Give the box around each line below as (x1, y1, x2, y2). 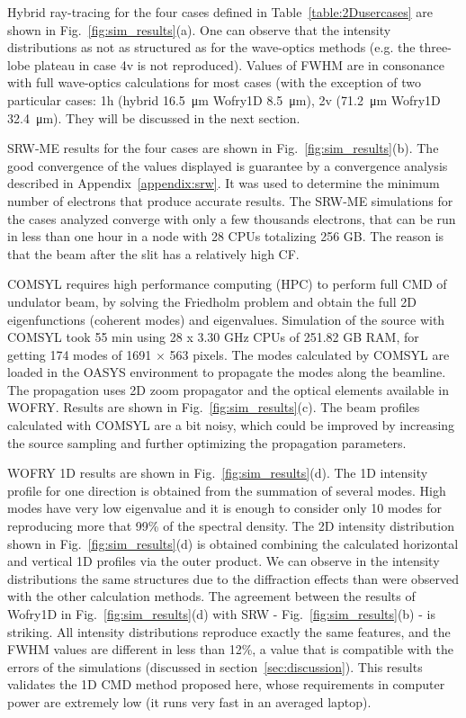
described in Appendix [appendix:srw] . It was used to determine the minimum (7, 174, 440, 193)
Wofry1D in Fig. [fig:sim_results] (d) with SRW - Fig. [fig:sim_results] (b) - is (7, 605, 435, 623)
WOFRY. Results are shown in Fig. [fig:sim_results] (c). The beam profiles (7, 398, 420, 417)
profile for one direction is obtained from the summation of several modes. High (7, 480, 446, 499)
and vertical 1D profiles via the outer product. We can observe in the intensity (7, 552, 440, 570)
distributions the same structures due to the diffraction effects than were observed (7, 569, 460, 588)
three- (419, 38, 452, 57)
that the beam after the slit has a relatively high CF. (7, 244, 300, 263)
